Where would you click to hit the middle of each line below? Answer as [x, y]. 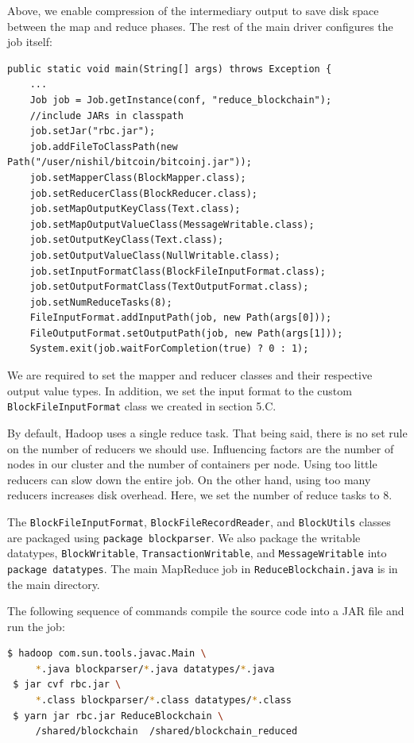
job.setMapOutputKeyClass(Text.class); [135, 209]
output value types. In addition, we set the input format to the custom [180, 390]
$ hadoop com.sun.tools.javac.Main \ [107, 654]
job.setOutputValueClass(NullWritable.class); [155, 255]
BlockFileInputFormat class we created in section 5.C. [142, 406]
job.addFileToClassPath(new [104, 146]
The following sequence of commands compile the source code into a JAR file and [206, 611]
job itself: [30, 42]
